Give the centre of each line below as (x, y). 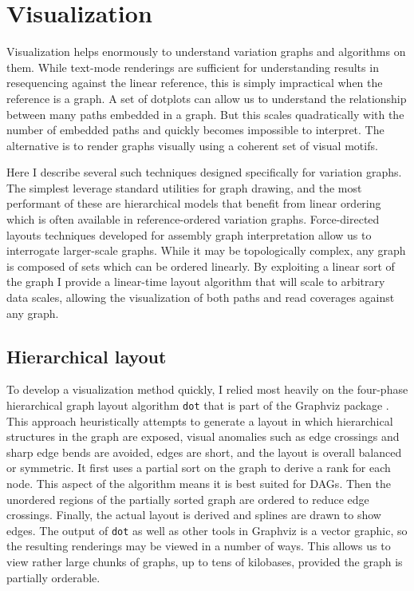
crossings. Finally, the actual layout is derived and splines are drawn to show (194, 515)
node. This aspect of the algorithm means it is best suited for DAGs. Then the (199, 484)
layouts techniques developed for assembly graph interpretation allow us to (189, 234)
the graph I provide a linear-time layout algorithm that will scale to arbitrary (196, 282)
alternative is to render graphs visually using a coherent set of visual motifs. (192, 145)
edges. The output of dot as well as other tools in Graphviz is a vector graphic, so (207, 530)
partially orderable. (53, 577)
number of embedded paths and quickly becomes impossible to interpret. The (195, 130)
